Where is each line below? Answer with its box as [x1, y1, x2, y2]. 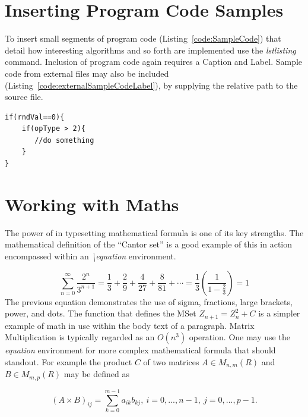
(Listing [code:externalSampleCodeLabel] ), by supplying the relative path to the [5, 79, 298, 91]
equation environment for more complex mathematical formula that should [5, 344, 276, 356]
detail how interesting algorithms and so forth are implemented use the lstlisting [5, 43, 296, 56]
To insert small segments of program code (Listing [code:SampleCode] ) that [5, 32, 281, 45]
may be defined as [63, 368, 129, 380]
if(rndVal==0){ [5, 112, 65, 121]
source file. [5, 90, 43, 103]
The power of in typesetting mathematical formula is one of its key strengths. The [5, 226, 304, 239]
